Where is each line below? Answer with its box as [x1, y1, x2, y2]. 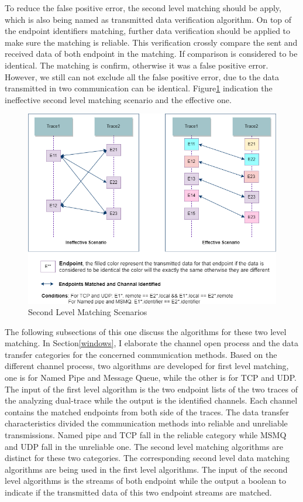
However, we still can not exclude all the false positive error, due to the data [5, 70, 279, 83]
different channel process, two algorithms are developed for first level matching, [5, 360, 289, 372]
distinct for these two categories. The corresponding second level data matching [5, 452, 290, 464]
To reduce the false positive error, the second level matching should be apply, [5, 2, 281, 13]
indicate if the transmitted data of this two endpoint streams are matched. [5, 486, 272, 498]
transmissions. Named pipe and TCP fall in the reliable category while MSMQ [5, 429, 287, 441]
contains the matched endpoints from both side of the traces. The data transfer [5, 405, 289, 418]
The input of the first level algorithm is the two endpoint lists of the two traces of [5, 383, 298, 395]
